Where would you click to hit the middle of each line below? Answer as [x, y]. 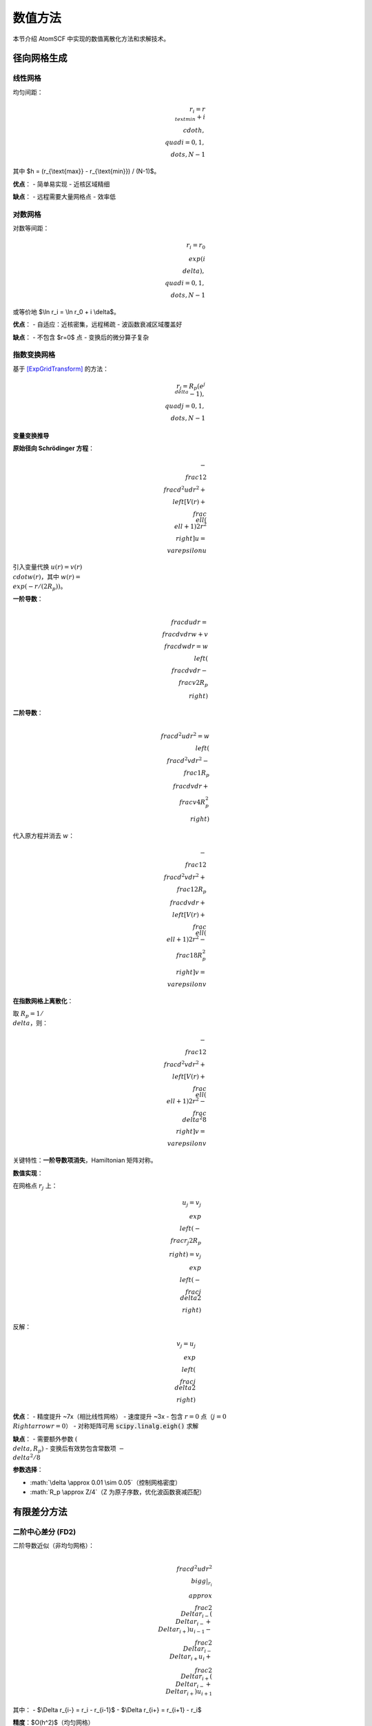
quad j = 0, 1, [185, 406]
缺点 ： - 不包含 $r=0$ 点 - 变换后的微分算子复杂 [81, 337]
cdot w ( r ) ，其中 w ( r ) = [46, 576]
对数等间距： [31, 229]
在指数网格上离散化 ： [43, 1000]
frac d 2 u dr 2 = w [185, 736]
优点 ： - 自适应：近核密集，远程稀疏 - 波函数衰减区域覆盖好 [97, 324]
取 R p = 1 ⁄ [28, 1014]
